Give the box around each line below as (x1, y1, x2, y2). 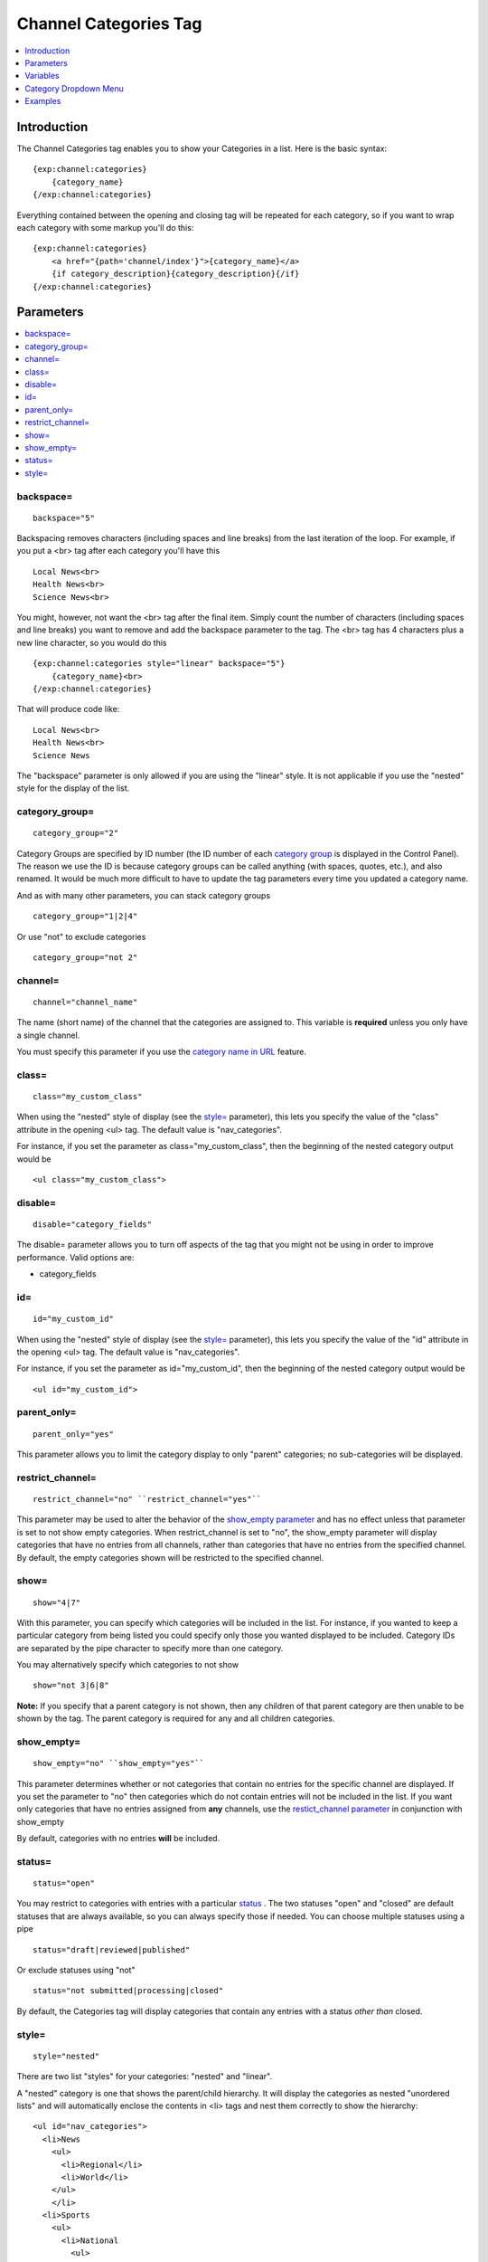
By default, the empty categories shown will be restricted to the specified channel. (16, 1552, 324, 1563)
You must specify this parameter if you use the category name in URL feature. (16, 1046, 307, 1058)
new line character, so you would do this (16, 637, 167, 648)
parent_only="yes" (33, 1429, 115, 1439)
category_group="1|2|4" (33, 911, 138, 922)
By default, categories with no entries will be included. (16, 1833, 221, 1844)
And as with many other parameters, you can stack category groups (16, 889, 271, 900)
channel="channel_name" (33, 996, 138, 1007)
